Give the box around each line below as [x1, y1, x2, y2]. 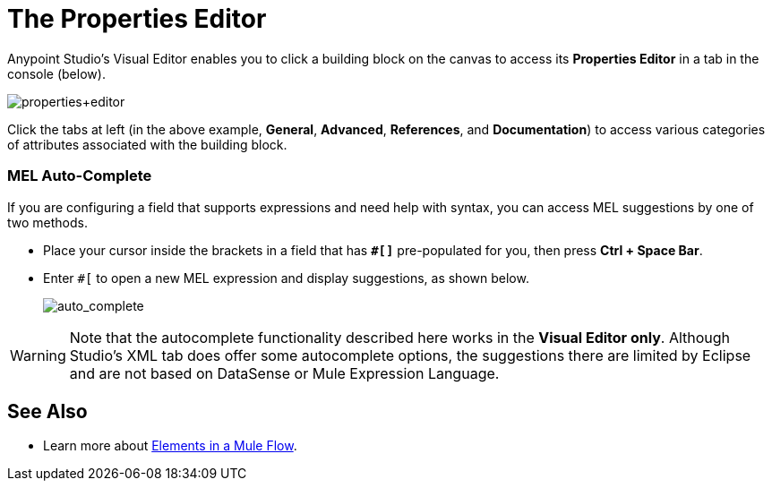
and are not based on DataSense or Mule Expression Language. [69, 364, 500, 382]
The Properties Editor [7, 4, 267, 34]
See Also [7, 399, 88, 423]
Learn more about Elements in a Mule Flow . [43, 438, 297, 454]
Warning [10, 346, 66, 364]
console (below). [7, 65, 106, 81]
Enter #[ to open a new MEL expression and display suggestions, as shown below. [43, 270, 529, 286]
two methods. [7, 214, 88, 230]
